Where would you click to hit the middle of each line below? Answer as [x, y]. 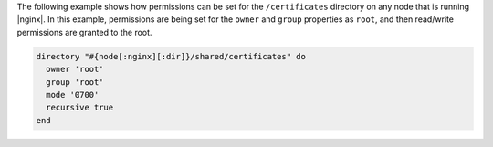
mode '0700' [73, 94]
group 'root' [75, 82]
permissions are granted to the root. [84, 32]
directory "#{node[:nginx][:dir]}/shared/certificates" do [171, 56]
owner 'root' [75, 69]
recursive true [80, 108]
